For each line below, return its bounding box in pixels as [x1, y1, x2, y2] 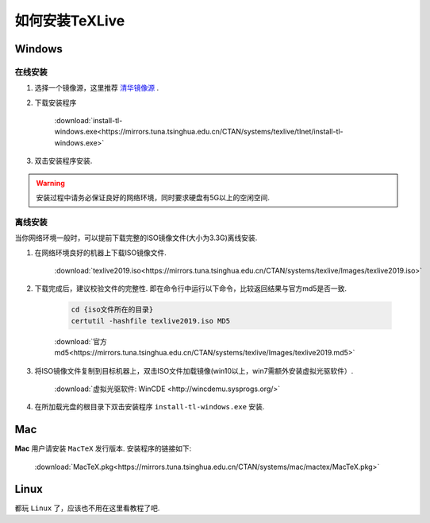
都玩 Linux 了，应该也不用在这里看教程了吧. [14, 503, 160, 513]
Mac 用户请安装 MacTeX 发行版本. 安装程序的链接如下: [14, 444, 192, 453]
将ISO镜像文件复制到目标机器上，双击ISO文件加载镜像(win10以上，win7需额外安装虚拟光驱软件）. [34, 366, 354, 375]
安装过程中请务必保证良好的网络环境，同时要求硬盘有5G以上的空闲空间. [36, 193, 270, 203]
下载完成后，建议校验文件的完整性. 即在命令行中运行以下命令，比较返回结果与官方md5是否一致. [34, 284, 347, 293]
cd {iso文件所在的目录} [71, 305, 154, 314]
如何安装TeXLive [14, 12, 125, 29]
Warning [36, 178, 65, 188]
